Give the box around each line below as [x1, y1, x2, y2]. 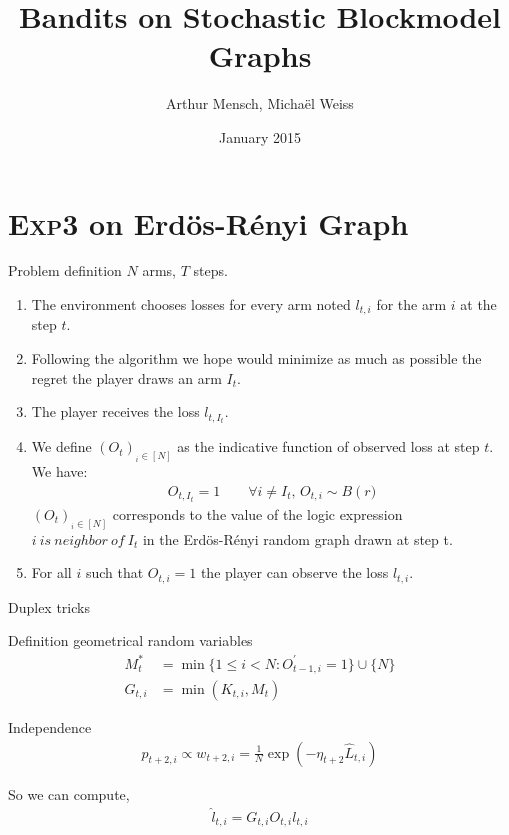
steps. [193, 260, 228, 281]
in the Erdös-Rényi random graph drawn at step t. [142, 528, 453, 549]
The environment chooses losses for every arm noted [31, 294, 351, 315]
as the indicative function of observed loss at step [177, 436, 480, 457]
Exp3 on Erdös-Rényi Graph [8, 202, 409, 243]
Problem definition [8, 260, 122, 281]
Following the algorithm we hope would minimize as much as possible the [31, 348, 482, 369]
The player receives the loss [31, 401, 200, 422]
